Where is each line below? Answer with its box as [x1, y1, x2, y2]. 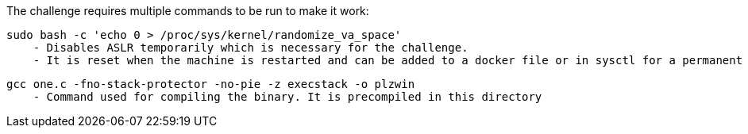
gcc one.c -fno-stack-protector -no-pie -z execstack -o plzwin [6, 78, 415, 90]
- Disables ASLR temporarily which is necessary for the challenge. [33, 41, 468, 54]
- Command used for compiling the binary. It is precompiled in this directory [33, 90, 542, 103]
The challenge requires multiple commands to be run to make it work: [6, 4, 369, 17]
